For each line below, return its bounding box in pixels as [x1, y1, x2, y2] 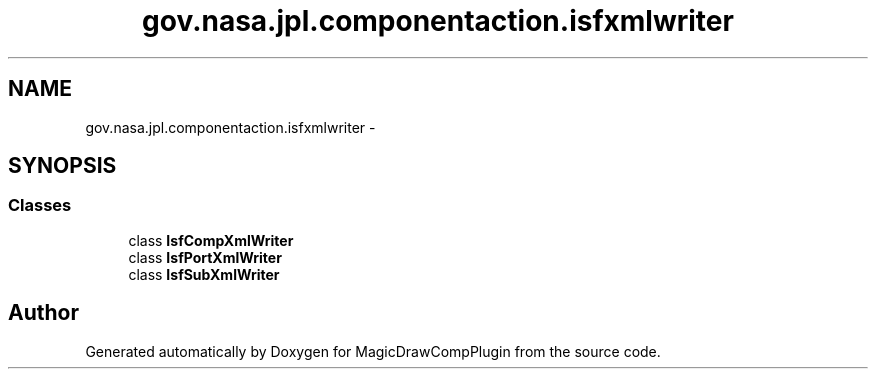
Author [8, 300, 79, 326]
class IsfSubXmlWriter [128, 265, 280, 283]
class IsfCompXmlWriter [128, 231, 294, 249]
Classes [8, 195, 72, 216]
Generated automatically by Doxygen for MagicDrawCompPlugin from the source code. [85, 342, 661, 360]
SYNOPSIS [8, 153, 117, 179]
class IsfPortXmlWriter [128, 248, 282, 266]
